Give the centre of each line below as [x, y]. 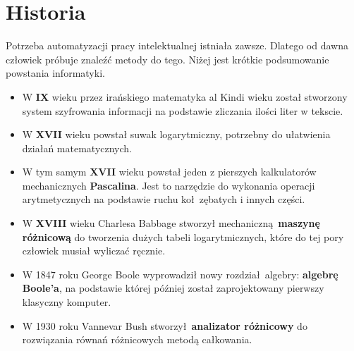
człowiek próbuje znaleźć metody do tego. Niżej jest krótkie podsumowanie [167, 59]
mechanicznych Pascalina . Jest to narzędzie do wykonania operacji [169, 185]
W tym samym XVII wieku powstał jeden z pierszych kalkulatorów [169, 172]
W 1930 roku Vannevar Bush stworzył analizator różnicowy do [165, 325]
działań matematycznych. [77, 148]
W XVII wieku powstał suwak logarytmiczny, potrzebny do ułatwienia [176, 134]
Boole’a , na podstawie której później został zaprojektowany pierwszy [173, 288]
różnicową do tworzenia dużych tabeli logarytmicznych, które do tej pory [183, 236]
